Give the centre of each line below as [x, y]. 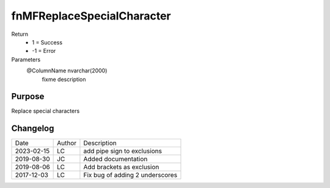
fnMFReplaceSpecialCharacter [91, 16]
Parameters [26, 59]
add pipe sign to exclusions [123, 151]
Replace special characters [46, 111]
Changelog [33, 129]
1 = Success [47, 42]
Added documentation [116, 159]
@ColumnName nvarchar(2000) [67, 71]
